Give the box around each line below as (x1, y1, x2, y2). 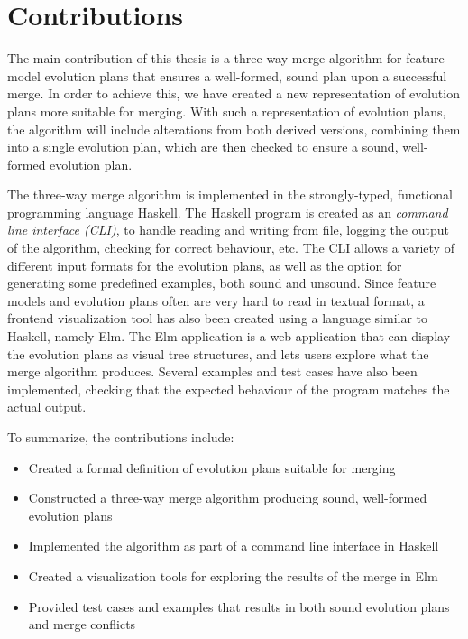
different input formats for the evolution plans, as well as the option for (7, 255, 402, 274)
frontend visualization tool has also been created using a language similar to (7, 309, 428, 328)
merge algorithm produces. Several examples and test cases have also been (7, 362, 418, 381)
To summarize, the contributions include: (7, 428, 234, 446)
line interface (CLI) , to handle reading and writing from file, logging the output (7, 220, 449, 239)
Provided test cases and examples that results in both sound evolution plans (28, 597, 450, 616)
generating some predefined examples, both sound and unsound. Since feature (7, 273, 436, 292)
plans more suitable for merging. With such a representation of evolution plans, (7, 101, 446, 120)
